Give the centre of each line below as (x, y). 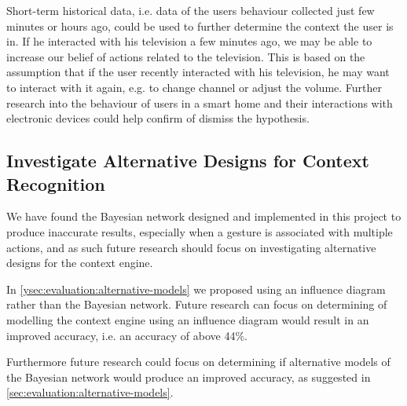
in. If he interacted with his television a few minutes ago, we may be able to (189, 41)
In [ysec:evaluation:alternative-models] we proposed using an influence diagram (196, 289)
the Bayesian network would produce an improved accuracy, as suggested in (189, 377)
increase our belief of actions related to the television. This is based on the (186, 56)
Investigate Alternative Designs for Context (188, 161)
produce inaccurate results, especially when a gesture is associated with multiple (200, 231)
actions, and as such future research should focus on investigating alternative (191, 247)
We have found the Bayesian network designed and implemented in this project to (204, 216)
